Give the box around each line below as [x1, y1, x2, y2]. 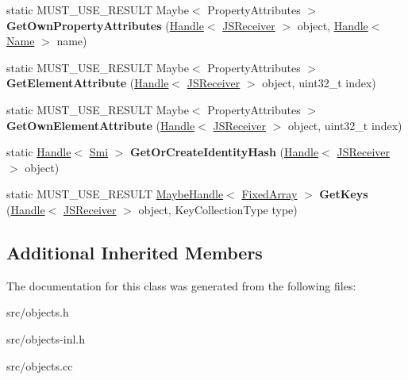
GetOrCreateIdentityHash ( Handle [130, 144, 319, 160]
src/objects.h [6, 304, 69, 321]
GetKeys [319, 186, 368, 202]
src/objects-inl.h [6, 330, 85, 347]
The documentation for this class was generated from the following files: [6, 277, 356, 294]
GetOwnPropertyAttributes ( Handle [6, 17, 204, 33]
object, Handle [297, 17, 368, 33]
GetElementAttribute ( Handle [6, 75, 169, 91]
